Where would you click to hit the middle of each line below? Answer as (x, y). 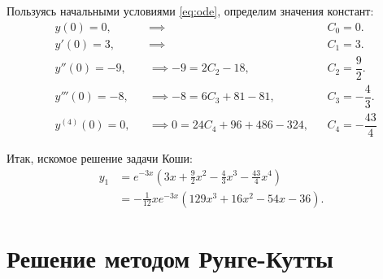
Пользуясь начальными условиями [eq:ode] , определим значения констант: (190, 11)
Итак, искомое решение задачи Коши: (100, 157)
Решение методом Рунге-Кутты (170, 257)
